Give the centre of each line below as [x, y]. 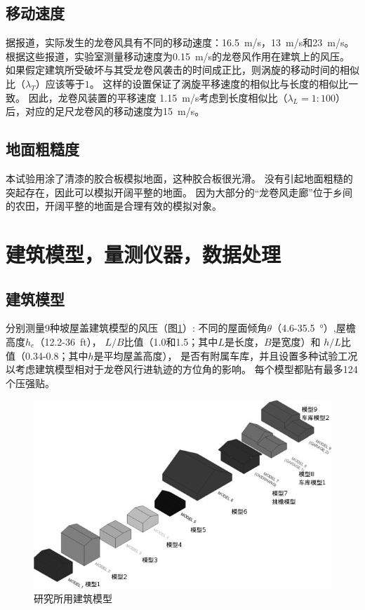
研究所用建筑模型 [73, 598]
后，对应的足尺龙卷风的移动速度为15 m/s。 [105, 111]
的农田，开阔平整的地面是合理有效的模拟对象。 [114, 206]
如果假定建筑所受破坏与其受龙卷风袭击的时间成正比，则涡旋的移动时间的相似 [182, 70]
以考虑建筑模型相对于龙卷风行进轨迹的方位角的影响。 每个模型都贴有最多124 [182, 369]
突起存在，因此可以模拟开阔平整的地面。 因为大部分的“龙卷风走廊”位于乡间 [179, 192]
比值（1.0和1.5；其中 [171, 341]
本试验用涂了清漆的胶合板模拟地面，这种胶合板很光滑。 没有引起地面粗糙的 [179, 178]
